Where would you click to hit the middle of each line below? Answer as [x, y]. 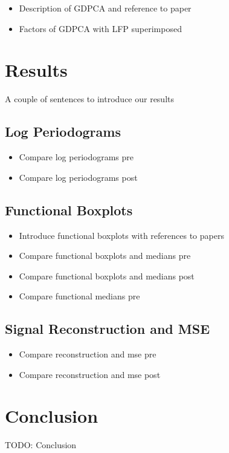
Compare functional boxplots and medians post [107, 275]
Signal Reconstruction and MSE [108, 329]
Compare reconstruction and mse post [90, 374]
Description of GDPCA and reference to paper [105, 8]
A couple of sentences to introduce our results [90, 99]
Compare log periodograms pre [76, 157]
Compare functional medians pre [79, 296]
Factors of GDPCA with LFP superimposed [100, 28]
